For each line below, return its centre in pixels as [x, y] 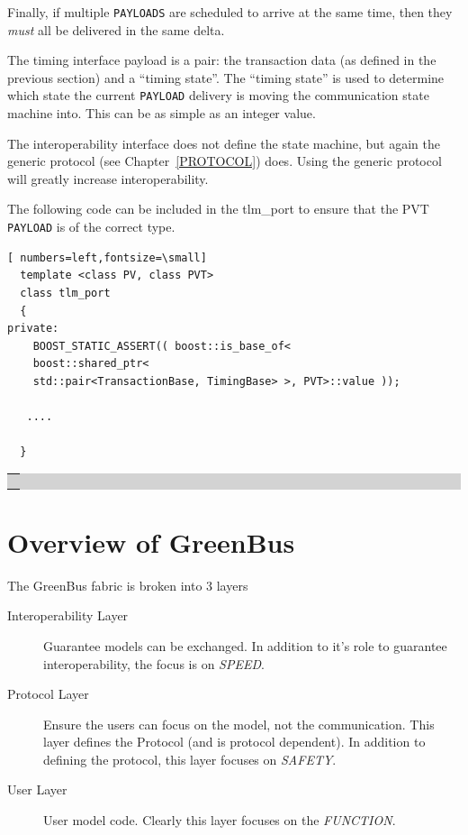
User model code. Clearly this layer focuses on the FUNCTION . [220, 820]
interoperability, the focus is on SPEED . [154, 663]
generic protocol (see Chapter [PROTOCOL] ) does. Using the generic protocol [225, 161]
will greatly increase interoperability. [108, 178]
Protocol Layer [48, 694]
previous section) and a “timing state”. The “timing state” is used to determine [226, 77]
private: [33, 329]
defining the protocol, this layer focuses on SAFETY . [190, 759]
